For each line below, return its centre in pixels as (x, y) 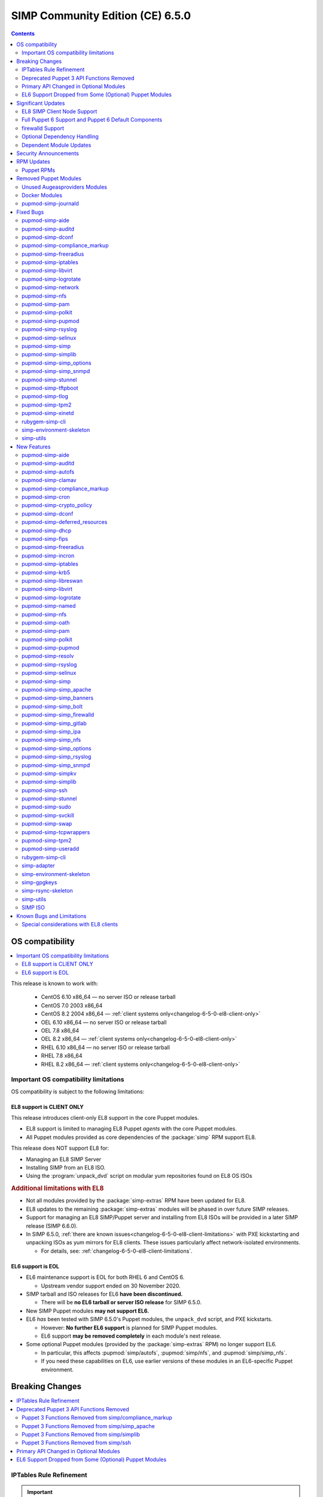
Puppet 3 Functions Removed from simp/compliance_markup (97, 1418)
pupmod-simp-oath (46, 622)
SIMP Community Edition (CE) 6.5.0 (101, 16)
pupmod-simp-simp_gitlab (54, 723)
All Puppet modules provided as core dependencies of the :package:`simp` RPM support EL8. (141, 1137)
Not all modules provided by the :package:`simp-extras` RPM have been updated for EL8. (136, 1201)
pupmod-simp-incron (48, 555)
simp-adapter (38, 866)
